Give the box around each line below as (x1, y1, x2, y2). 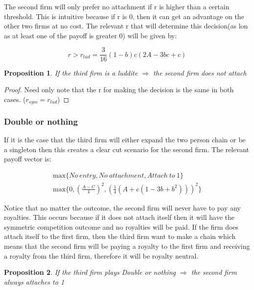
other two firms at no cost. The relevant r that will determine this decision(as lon (4, 21, 248, 31)
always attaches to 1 (4, 276, 65, 287)
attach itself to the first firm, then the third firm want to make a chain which (4, 231, 236, 241)
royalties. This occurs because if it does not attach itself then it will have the (4, 212, 235, 222)
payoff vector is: (4, 154, 51, 164)
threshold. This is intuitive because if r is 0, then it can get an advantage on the (4, 11, 244, 21)
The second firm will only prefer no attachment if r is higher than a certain (4, 1, 230, 11)
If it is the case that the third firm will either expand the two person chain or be (4, 134, 246, 145)
